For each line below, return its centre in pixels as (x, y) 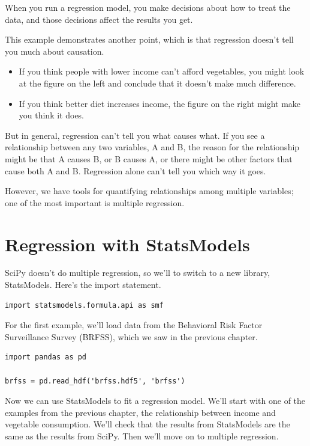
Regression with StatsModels (127, 244)
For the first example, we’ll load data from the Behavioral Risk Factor (134, 325)
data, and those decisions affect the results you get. (99, 19)
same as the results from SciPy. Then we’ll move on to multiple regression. (142, 435)
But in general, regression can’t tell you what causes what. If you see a (135, 135)
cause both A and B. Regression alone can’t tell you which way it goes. (136, 170)
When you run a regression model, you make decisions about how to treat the (148, 7)
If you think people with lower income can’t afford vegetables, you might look (162, 71)
